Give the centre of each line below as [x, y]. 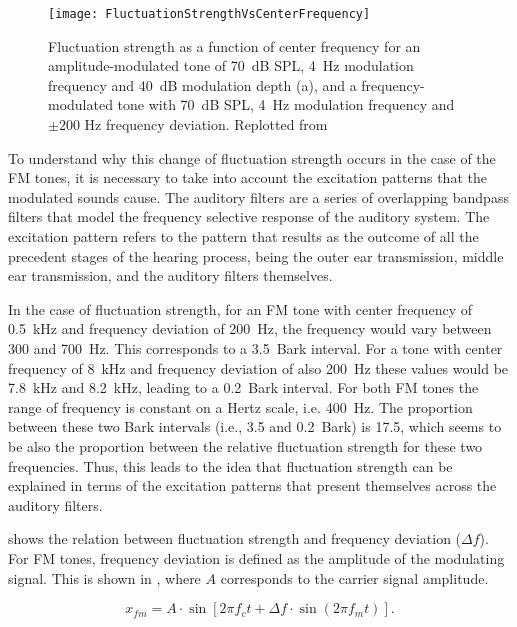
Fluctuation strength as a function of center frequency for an [234, 45]
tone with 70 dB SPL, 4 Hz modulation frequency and [286, 104]
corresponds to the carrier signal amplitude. [354, 577]
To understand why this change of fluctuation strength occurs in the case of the [252, 157]
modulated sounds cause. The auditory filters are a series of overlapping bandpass [258, 196]
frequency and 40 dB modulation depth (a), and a [202, 84]
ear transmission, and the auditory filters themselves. [170, 275]
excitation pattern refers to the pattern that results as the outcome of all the [243, 236]
